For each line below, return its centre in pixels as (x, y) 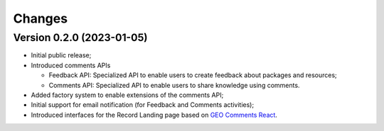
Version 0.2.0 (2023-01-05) (80, 38)
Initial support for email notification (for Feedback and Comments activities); (143, 105)
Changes (40, 18)
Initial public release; (61, 55)
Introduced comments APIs (71, 65)
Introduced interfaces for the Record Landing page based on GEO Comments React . (154, 115)
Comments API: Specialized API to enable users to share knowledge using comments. (174, 85)
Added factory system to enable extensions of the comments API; (127, 95)
